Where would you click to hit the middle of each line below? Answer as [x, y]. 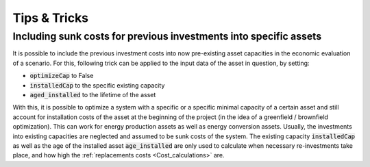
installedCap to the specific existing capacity [97, 85]
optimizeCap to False [62, 76]
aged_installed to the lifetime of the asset [93, 94]
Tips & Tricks [51, 18]
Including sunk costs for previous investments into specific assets [167, 36]
